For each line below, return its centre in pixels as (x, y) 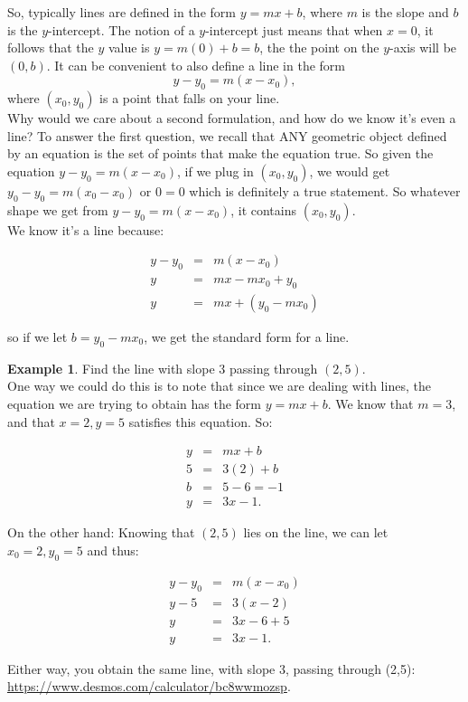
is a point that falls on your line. (190, 98)
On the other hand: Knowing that (101, 532)
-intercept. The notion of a (122, 29)
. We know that (370, 404)
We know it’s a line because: (86, 229)
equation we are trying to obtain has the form (134, 404)
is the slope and (405, 12)
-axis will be (423, 47)
